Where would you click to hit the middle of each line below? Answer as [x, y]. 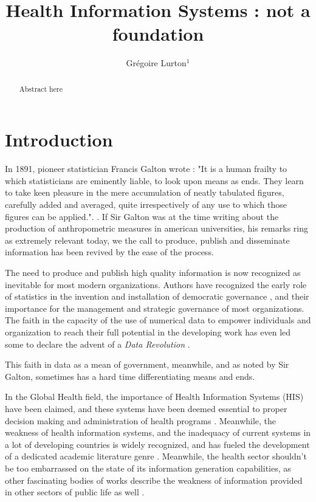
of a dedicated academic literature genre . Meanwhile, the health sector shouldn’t [156, 456]
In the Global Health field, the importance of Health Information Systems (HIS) [154, 397]
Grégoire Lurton [156, 63]
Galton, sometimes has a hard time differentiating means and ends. [130, 376]
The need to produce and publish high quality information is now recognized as [153, 273]
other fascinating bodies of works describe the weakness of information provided [154, 480]
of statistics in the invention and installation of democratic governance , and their [157, 296]
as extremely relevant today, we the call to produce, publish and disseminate [147, 240]
